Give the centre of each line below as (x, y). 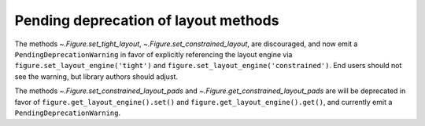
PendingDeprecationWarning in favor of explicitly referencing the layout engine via (153, 54)
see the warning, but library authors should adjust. (96, 76)
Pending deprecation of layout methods (147, 20)
